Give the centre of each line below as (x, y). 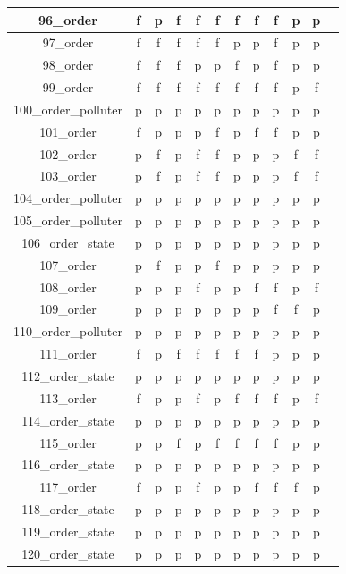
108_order (68, 287)
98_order (68, 65)
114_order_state (68, 420)
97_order (68, 42)
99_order (68, 87)
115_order (68, 442)
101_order (68, 131)
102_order (68, 153)
